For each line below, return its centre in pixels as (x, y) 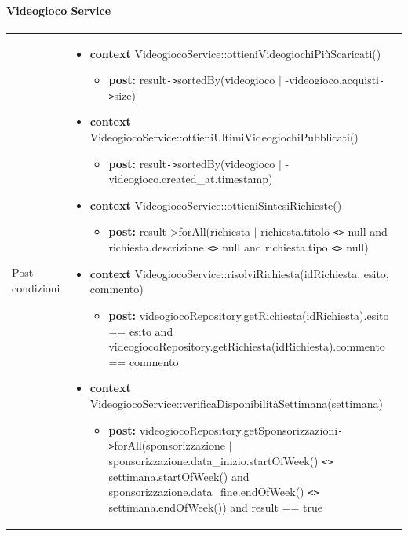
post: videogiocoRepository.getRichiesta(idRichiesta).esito (249, 315)
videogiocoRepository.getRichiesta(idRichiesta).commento (247, 346)
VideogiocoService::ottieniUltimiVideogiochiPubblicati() (224, 137)
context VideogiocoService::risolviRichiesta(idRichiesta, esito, (239, 273)
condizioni (36, 287)
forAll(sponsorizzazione (170, 445)
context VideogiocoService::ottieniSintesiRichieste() (216, 205)
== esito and (141, 330)
